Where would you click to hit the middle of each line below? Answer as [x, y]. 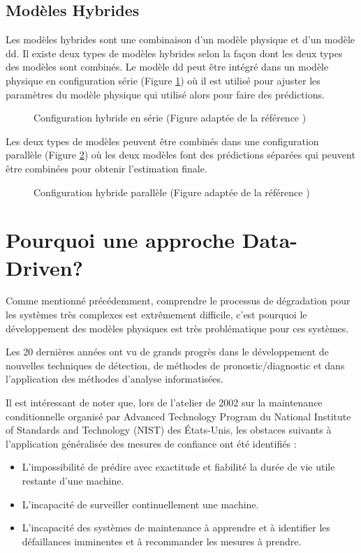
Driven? [44, 267]
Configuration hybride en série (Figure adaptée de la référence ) [170, 118]
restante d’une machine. [73, 480]
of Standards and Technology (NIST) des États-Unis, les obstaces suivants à [169, 430]
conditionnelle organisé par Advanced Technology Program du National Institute [178, 416]
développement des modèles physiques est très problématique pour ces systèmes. [177, 328]
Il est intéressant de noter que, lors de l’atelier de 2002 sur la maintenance [164, 403]
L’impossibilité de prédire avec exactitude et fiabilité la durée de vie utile [178, 467]
